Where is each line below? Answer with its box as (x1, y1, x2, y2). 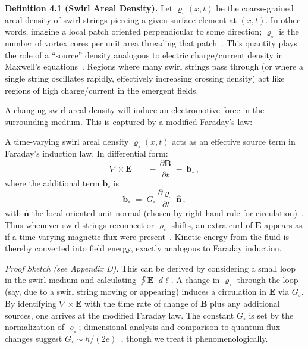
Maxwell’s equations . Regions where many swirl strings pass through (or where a (5, 60, 303, 73)
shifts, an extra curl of (171, 218, 253, 230)
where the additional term (5, 176, 100, 189)
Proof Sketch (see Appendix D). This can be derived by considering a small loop (5, 261, 296, 274)
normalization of (5, 320, 65, 333)
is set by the (249, 309, 294, 321)
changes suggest (5, 332, 62, 344)
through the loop (237, 273, 298, 286)
